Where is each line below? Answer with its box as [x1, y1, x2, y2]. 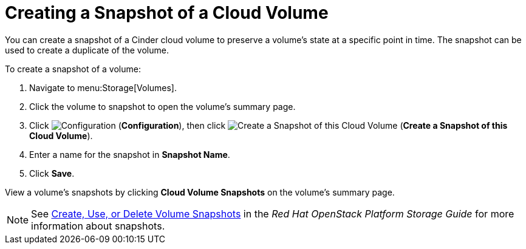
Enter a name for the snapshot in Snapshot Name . [29, 149, 230, 160]
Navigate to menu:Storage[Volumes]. [29, 82, 177, 93]
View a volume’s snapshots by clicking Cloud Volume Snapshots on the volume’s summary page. [5, 186, 395, 197]
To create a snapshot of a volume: [5, 63, 141, 74]
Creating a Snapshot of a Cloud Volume [5, 2, 329, 23]
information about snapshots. [31, 219, 165, 232]
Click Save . [29, 168, 75, 179]
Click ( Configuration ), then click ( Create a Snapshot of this [29, 120, 508, 131]
